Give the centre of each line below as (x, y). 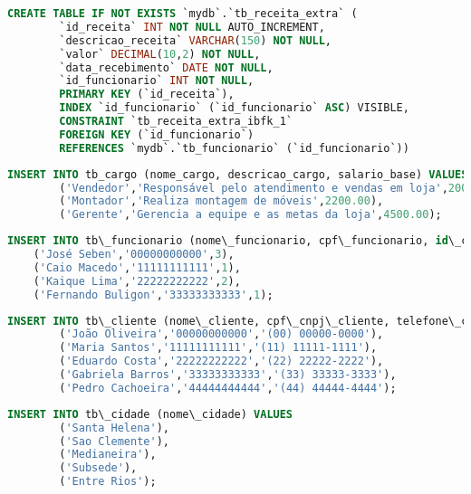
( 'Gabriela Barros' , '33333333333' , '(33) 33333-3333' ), (228, 375)
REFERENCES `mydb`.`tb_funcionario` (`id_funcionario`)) (234, 148)
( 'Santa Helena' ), (114, 427)
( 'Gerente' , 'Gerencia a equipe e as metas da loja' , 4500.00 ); (250, 215)
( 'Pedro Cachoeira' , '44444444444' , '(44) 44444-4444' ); (228, 388)
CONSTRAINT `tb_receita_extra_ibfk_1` (176, 121)
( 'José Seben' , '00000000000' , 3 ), (134, 254)
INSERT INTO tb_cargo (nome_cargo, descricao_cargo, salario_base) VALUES (238, 174)
